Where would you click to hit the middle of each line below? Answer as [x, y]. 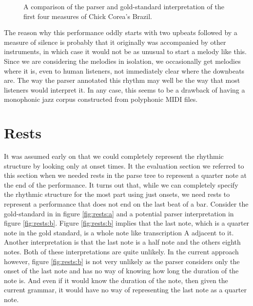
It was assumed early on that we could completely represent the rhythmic [114, 156]
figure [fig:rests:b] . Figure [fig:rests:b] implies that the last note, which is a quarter [127, 223]
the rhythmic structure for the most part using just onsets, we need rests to [117, 194]
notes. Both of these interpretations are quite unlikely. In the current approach [121, 251]
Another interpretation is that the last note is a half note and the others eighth [122, 242]
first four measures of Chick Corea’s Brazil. [88, 16]
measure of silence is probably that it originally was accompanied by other [115, 42]
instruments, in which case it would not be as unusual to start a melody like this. [125, 51]
